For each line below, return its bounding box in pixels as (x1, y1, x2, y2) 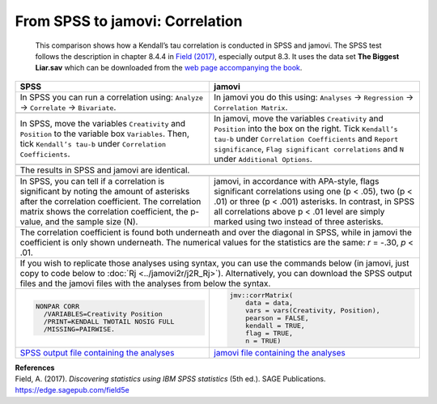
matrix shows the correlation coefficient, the (19, 206, 189, 217)
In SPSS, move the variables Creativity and (19, 117, 186, 129)
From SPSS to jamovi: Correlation (15, 12, 243, 30)
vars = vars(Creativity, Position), (245, 306, 380, 315)
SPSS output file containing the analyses (19, 347, 175, 358)
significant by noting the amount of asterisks (19, 185, 190, 197)
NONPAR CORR (35, 302, 80, 311)
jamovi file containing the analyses (214, 347, 346, 358)
